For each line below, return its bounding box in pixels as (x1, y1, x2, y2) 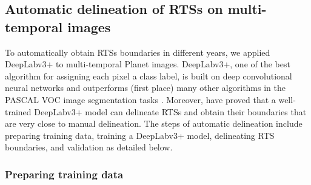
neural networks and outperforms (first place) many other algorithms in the (5, 81, 286, 94)
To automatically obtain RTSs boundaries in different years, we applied (5, 45, 270, 58)
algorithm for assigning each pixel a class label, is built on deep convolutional (5, 69, 292, 82)
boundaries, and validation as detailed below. (5, 141, 173, 153)
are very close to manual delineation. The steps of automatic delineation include (5, 117, 303, 130)
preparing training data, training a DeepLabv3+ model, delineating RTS (5, 129, 275, 141)
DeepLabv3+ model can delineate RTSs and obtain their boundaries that (34, 105, 307, 118)
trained (5, 105, 32, 118)
